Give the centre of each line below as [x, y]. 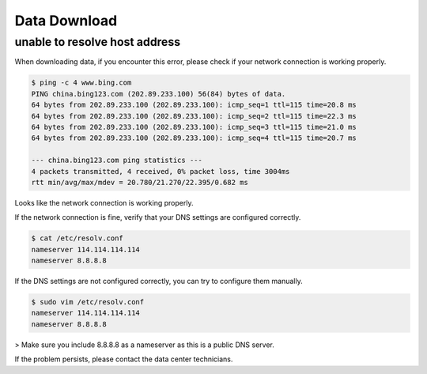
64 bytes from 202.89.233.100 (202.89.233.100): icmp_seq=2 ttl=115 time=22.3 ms [194, 116]
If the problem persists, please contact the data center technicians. [124, 359]
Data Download [66, 21]
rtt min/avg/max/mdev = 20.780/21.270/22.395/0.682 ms [140, 182]
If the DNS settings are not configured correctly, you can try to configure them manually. [159, 281]
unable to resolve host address [98, 42]
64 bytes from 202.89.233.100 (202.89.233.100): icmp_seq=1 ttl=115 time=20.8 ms [194, 105]
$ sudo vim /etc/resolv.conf [88, 302]
